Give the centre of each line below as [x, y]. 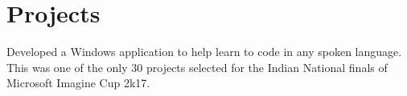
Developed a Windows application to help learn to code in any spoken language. [204, 52]
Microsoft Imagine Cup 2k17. [78, 83]
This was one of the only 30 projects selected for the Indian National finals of [197, 67]
